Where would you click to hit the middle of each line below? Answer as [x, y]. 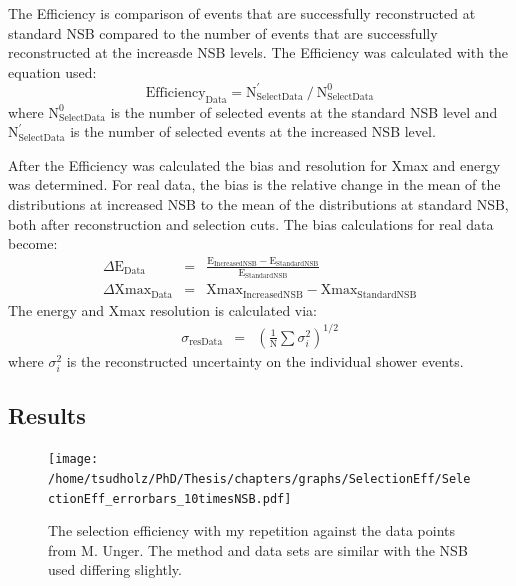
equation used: [52, 71]
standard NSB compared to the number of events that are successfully [223, 32]
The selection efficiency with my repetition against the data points [252, 530]
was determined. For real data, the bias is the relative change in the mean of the [254, 184]
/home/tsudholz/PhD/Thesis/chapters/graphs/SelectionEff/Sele [259, 478]
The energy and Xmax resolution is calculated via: [163, 309]
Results [47, 415]
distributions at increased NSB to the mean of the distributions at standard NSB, [258, 204]
